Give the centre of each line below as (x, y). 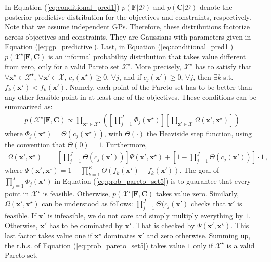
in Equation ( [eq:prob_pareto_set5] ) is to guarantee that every (153, 181)
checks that (208, 203)
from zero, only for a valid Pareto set (62, 66)
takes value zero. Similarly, (197, 193)
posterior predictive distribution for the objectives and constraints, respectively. (128, 16)
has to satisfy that (223, 66)
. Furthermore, (125, 144)
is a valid (241, 245)
